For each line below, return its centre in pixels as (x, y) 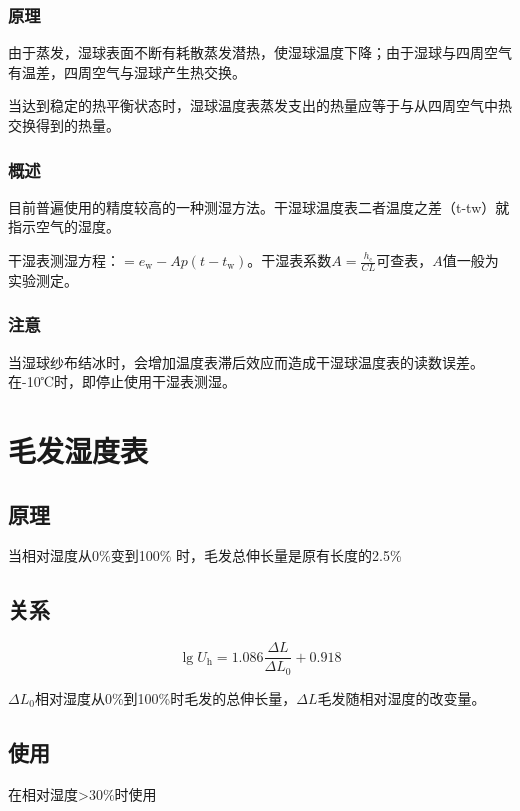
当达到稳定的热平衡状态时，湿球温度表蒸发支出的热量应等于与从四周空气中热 (260, 105)
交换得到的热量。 (64, 125)
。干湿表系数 (289, 260)
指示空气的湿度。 (64, 226)
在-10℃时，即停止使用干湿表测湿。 (122, 381)
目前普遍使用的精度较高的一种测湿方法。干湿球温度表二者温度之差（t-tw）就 (259, 206)
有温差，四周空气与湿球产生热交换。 (127, 71)
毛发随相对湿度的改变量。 (401, 697)
